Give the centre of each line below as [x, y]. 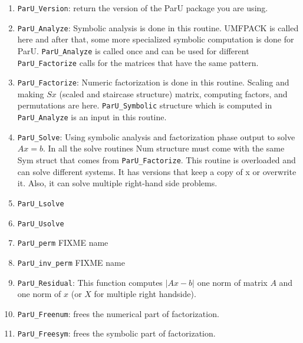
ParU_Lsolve [41, 204]
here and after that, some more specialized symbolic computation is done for [156, 39]
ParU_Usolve [41, 224]
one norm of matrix [232, 282]
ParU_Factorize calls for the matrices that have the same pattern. [138, 62]
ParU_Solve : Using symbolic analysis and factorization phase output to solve [156, 136]
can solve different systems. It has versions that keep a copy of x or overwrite [157, 171]
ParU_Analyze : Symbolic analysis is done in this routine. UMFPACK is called [158, 27]
